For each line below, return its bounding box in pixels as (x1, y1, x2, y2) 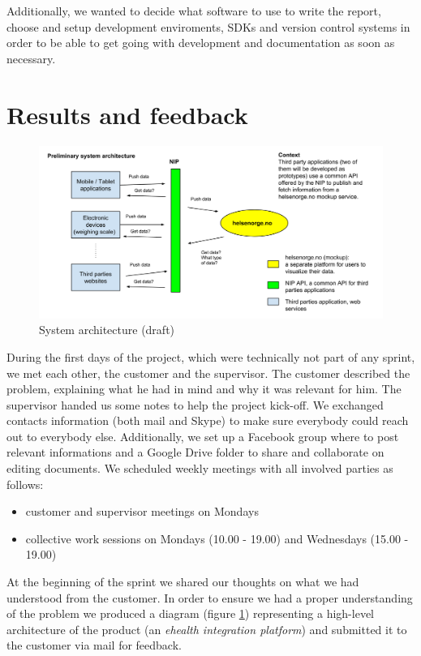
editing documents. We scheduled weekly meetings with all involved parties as (6, 460, 393, 477)
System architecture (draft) (39, 321, 175, 338)
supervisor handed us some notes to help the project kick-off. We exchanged (6, 396, 384, 413)
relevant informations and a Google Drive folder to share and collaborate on (6, 444, 384, 461)
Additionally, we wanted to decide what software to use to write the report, (6, 2, 381, 19)
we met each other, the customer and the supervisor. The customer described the (6, 364, 410, 381)
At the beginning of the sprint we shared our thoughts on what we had (6, 573, 359, 590)
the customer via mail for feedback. (6, 637, 182, 654)
